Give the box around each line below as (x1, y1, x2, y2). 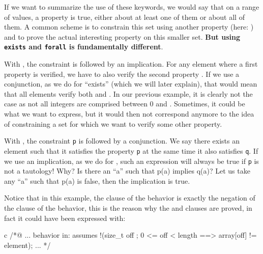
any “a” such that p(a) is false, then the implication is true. (4, 175, 190, 186)
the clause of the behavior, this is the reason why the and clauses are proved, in (4, 202, 252, 213)
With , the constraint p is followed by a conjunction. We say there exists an (4, 135, 240, 146)
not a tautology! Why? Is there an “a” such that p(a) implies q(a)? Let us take (4, 165, 250, 176)
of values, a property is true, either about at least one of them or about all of (4, 11, 245, 22)
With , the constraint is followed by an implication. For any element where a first (4, 59, 258, 69)
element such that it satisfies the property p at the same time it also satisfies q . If (4, 145, 258, 156)
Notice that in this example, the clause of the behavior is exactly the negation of (4, 192, 255, 203)
